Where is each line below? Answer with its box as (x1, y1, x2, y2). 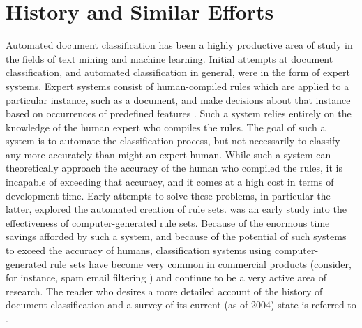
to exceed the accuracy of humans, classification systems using (6, 243, 272, 258)
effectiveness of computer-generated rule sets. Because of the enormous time (6, 215, 330, 230)
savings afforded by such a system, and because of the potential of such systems (6, 229, 347, 244)
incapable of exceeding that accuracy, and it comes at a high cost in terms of (6, 174, 334, 189)
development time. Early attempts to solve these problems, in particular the (6, 188, 331, 202)
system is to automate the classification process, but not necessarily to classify (6, 133, 340, 148)
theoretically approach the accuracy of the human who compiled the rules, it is (6, 161, 342, 175)
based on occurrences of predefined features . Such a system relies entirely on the (6, 106, 352, 121)
